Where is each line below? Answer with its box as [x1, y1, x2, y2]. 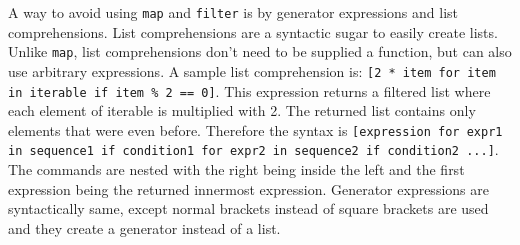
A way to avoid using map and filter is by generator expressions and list [8, 2, 459, 22]
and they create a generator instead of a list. [8, 217, 281, 238]
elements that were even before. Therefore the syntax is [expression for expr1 [8, 119, 503, 140]
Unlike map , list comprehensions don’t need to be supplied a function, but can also [8, 41, 512, 62]
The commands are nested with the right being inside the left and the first [8, 159, 465, 180]
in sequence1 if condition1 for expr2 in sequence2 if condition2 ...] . [8, 139, 499, 160]
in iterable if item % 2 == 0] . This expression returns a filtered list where [8, 80, 491, 101]
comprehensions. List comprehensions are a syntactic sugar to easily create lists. [8, 21, 498, 42]
